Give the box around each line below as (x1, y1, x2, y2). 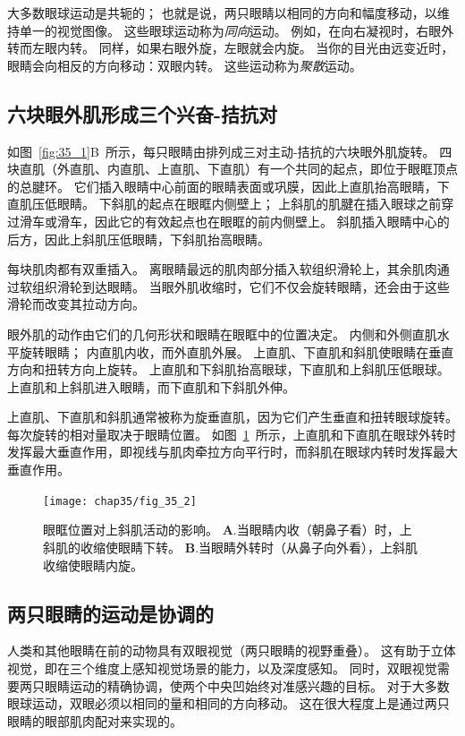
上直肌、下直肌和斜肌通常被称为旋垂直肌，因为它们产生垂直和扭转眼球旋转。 (7, 407, 458, 426)
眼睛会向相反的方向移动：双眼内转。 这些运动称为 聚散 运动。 (7, 56, 362, 74)
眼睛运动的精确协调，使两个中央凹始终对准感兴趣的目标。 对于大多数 (44, 676, 450, 695)
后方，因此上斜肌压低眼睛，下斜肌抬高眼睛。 (7, 229, 270, 248)
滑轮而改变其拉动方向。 (7, 295, 145, 313)
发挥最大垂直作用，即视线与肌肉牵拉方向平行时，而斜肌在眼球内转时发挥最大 (7, 442, 458, 461)
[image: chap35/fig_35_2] (43, 494, 197, 508)
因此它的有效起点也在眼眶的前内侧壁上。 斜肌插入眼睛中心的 (94, 211, 450, 230)
